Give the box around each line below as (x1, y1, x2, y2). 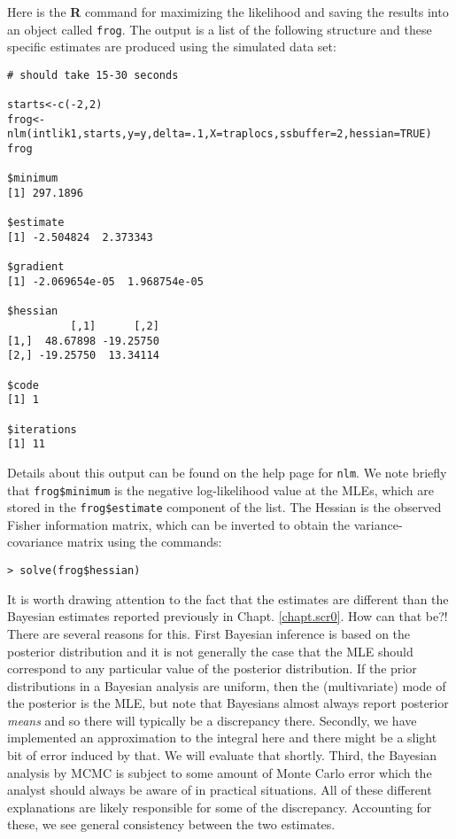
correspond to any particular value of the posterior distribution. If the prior (7, 659, 417, 678)
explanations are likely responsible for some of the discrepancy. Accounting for (7, 797, 432, 816)
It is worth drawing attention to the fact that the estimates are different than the (7, 589, 449, 608)
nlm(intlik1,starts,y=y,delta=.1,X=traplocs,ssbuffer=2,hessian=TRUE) (7, 128, 432, 141)
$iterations (7, 423, 77, 436)
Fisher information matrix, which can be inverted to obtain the (7, 515, 351, 533)
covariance (7, 532, 64, 551)
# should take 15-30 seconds (7, 68, 179, 82)
